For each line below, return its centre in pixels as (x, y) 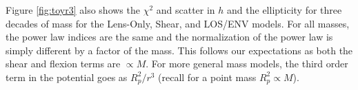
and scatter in (186, 10)
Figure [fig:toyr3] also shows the (73, 10)
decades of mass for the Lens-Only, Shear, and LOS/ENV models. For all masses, (178, 23)
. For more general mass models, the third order (247, 64)
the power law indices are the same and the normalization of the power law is (169, 37)
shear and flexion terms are (63, 64)
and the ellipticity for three (285, 10)
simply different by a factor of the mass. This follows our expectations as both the (179, 50)
